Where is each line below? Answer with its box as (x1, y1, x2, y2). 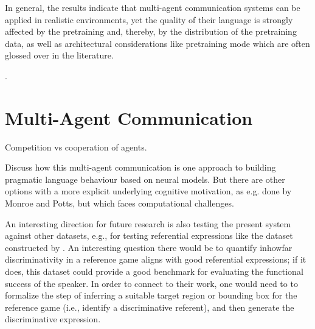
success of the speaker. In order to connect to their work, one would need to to (5, 277, 298, 289)
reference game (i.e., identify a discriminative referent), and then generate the (5, 300, 294, 313)
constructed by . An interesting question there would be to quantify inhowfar (5, 241, 292, 253)
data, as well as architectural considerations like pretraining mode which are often (5, 37, 310, 49)
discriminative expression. (5, 313, 101, 325)
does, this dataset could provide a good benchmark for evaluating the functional (5, 265, 303, 278)
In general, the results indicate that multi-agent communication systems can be (5, 1, 300, 13)
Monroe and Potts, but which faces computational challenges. (5, 197, 234, 210)
